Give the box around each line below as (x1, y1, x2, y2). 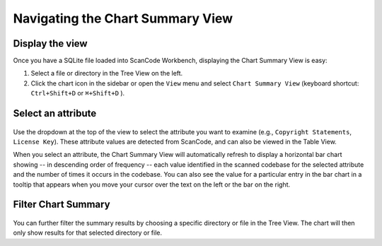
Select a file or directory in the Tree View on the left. (30, 69, 183, 78)
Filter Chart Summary (13, 199, 110, 211)
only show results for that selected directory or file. (13, 228, 163, 237)
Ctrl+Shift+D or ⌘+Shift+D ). (30, 89, 125, 98)
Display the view (13, 37, 88, 49)
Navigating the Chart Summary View (13, 11, 233, 26)
